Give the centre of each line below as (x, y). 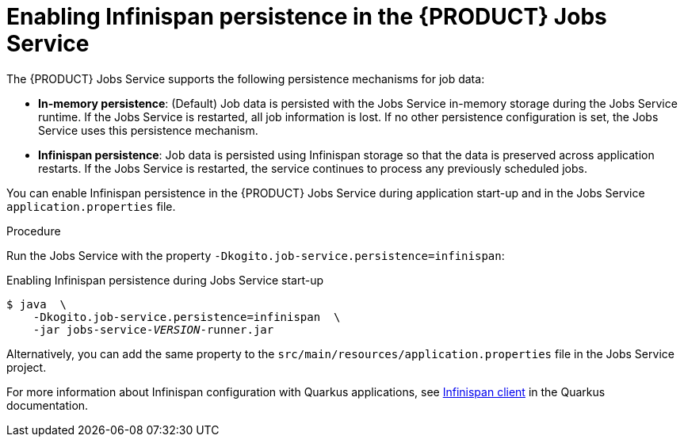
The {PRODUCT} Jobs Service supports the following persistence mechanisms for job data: (246, 78)
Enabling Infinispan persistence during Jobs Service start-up (165, 280)
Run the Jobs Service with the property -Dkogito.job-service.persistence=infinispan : (256, 255)
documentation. (48, 405)
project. (27, 367)
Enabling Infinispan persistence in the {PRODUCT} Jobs (307, 17)
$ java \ (36, 304)
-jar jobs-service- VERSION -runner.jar (153, 329)
